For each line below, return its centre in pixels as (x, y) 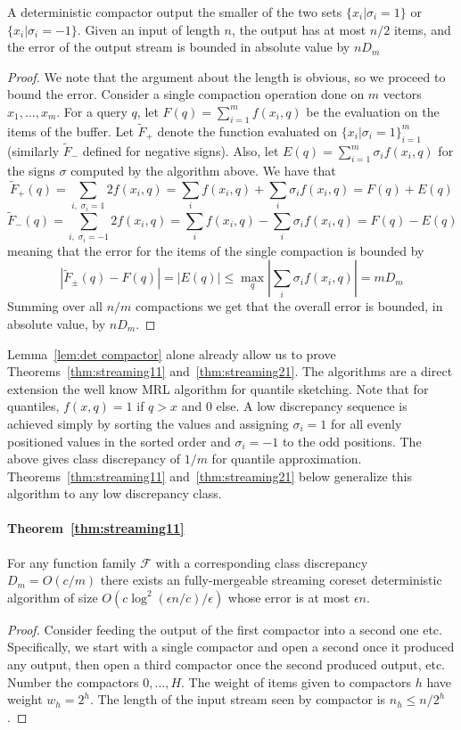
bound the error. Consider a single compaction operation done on (186, 94)
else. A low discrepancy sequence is (312, 406)
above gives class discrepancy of (94, 459)
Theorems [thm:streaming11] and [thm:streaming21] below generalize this (210, 476)
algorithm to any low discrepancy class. (115, 493)
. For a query (92, 111)
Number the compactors (73, 681)
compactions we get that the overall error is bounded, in (289, 306)
